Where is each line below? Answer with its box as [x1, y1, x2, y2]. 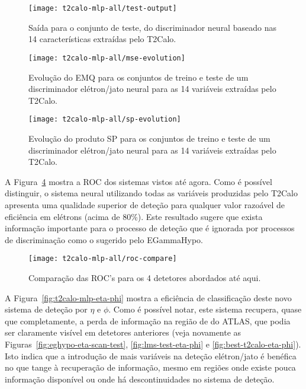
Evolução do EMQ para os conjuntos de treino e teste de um [28, 71, 249, 83]
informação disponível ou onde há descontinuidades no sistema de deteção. [5, 372, 275, 385]
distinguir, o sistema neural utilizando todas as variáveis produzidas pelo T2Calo [5, 187, 298, 199]
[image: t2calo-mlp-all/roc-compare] [28, 254, 177, 263]
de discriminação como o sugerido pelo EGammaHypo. [5, 233, 203, 245]
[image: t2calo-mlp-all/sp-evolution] [28, 115, 181, 124]
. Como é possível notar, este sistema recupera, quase [108, 303, 302, 315]
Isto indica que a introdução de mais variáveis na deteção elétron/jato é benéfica [5, 349, 297, 362]
